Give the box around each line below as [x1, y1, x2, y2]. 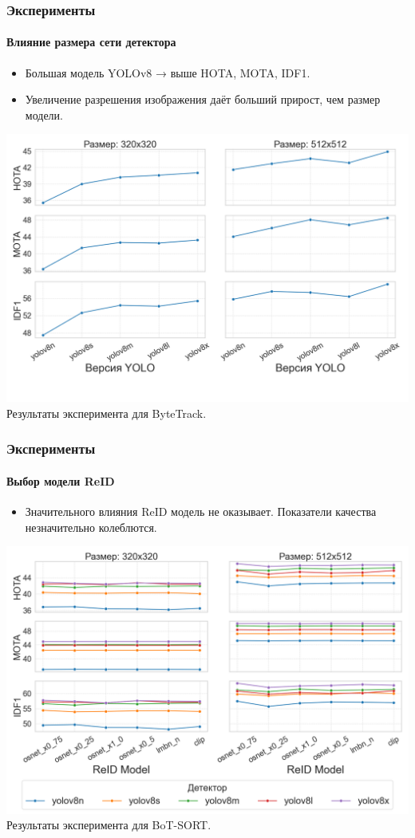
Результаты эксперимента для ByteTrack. [6, 404, 207, 421]
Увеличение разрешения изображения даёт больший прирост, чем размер [25, 91, 381, 108]
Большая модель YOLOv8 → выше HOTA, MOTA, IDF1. [25, 64, 310, 81]
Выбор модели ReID [6, 472, 115, 489]
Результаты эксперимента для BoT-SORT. [6, 816, 211, 833]
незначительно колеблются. [25, 518, 157, 535]
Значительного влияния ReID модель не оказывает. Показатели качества [25, 502, 377, 519]
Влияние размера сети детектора [6, 33, 176, 50]
